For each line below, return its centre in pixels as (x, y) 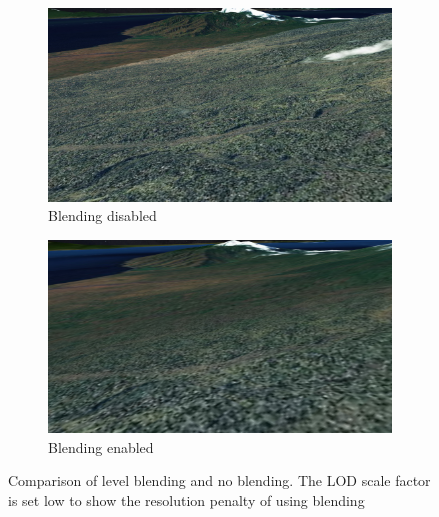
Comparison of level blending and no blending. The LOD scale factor (219, 480)
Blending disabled (102, 215)
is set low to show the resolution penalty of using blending (186, 499)
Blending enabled (101, 446)
